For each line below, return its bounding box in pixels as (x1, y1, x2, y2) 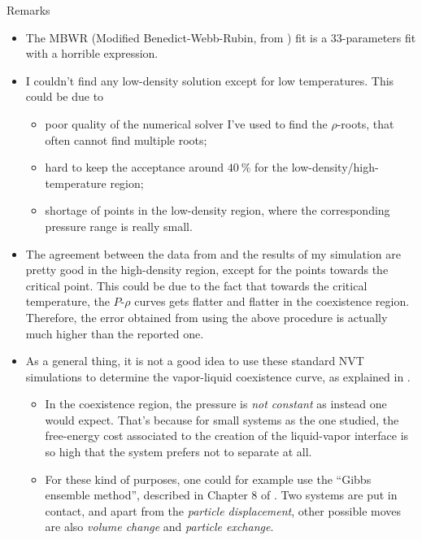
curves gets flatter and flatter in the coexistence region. (134, 293, 410, 310)
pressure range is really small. (45, 217, 193, 234)
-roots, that (337, 115, 394, 132)
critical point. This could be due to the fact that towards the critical (25, 277, 368, 294)
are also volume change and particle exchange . (45, 518, 274, 535)
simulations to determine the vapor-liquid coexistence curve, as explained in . (25, 368, 411, 385)
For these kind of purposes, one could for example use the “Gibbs (45, 470, 372, 487)
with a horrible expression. (25, 45, 159, 62)
